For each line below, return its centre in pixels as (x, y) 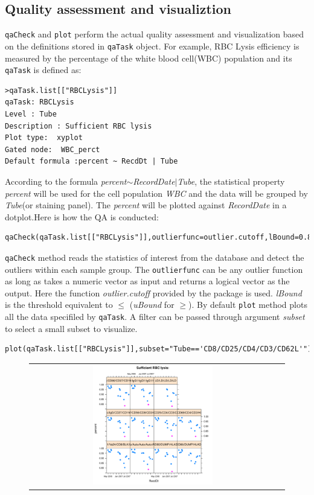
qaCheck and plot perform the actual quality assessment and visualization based (155, 34)
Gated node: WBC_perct (53, 149)
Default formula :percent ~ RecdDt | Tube (91, 161)
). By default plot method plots (248, 305)
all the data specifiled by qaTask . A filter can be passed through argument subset (155, 317)
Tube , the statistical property (231, 181)
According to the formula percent (66, 181)
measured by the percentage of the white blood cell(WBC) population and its (149, 58)
